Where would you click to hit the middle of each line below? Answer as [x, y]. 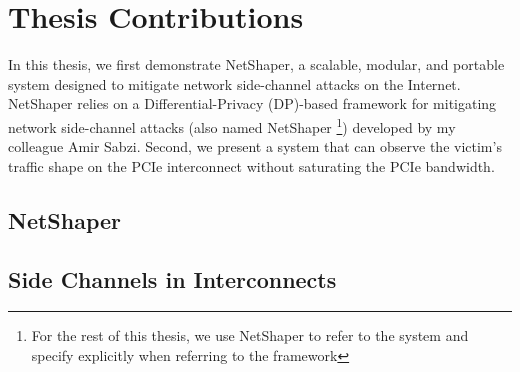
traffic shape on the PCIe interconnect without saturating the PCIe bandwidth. [251, 165]
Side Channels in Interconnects [172, 278]
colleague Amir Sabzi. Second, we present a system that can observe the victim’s [255, 146]
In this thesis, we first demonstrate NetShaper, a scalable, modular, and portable [256, 64]
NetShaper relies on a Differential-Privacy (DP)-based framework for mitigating [252, 103]
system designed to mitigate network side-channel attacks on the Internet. [234, 83]
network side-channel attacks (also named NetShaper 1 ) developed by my [232, 125]
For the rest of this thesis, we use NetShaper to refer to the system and [250, 335]
